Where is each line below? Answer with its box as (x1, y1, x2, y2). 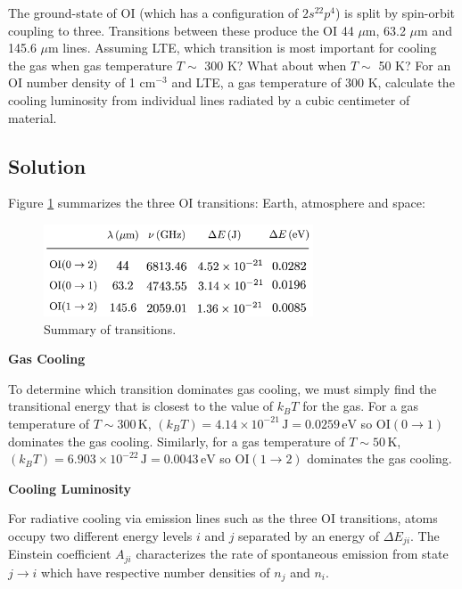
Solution (8, 151, 87, 179)
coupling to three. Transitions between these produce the (8, 20, 319, 39)
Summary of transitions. (44, 319, 177, 338)
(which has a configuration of (139, 4, 299, 21)
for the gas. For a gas (302, 397, 419, 415)
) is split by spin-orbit (334, 4, 456, 21)
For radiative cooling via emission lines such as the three (8, 509, 318, 528)
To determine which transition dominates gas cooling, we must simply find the (8, 379, 437, 397)
